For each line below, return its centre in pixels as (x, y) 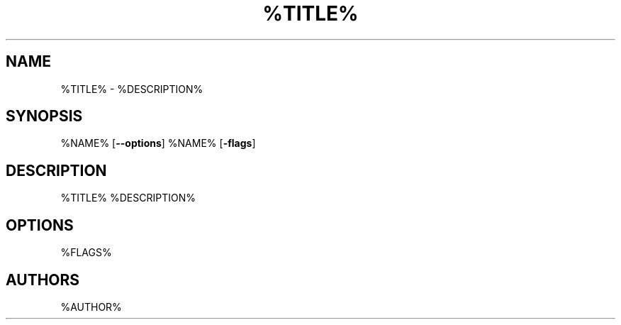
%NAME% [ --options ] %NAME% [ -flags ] (158, 143)
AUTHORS (43, 280)
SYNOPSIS (44, 116)
